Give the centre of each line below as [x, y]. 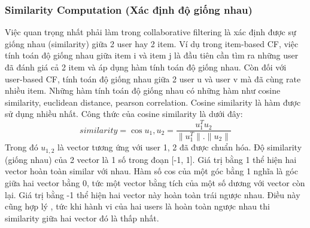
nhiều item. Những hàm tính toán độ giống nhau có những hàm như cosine [143, 90]
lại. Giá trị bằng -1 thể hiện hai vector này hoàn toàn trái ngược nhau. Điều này [153, 194]
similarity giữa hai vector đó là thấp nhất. [82, 218]
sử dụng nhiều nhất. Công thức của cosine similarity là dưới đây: [124, 114]
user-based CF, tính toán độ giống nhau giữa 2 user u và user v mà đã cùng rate [153, 78]
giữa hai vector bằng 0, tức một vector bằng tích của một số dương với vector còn [155, 182]
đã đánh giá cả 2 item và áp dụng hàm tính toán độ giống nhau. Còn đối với [146, 67]
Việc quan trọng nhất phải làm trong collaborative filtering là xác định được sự [151, 32]
